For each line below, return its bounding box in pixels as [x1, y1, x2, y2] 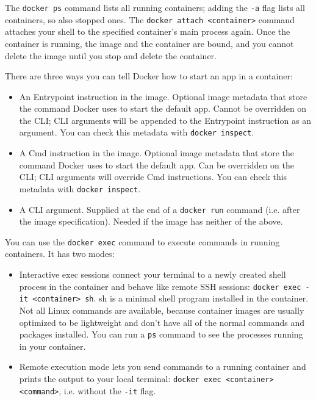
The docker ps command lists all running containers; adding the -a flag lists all [5, 1, 305, 13]
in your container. [19, 339, 86, 352]
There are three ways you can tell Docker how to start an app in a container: [5, 70, 293, 82]
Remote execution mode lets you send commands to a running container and [19, 360, 306, 373]
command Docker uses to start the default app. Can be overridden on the [19, 158, 294, 171]
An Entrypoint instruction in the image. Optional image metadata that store [19, 90, 307, 103]
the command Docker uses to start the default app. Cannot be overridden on [19, 102, 307, 115]
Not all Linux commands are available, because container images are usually [19, 303, 304, 316]
